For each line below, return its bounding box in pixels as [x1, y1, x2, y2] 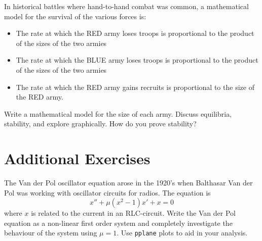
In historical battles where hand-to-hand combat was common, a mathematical [4, 1, 249, 11]
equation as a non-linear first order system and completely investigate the [4, 217, 233, 228]
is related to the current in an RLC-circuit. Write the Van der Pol [31, 208, 236, 218]
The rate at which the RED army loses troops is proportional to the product [16, 28, 254, 38]
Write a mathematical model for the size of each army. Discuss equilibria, [4, 108, 232, 119]
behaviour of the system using [4, 227, 97, 238]
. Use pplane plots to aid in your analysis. [117, 227, 248, 238]
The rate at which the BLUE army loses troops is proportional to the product [16, 55, 258, 65]
